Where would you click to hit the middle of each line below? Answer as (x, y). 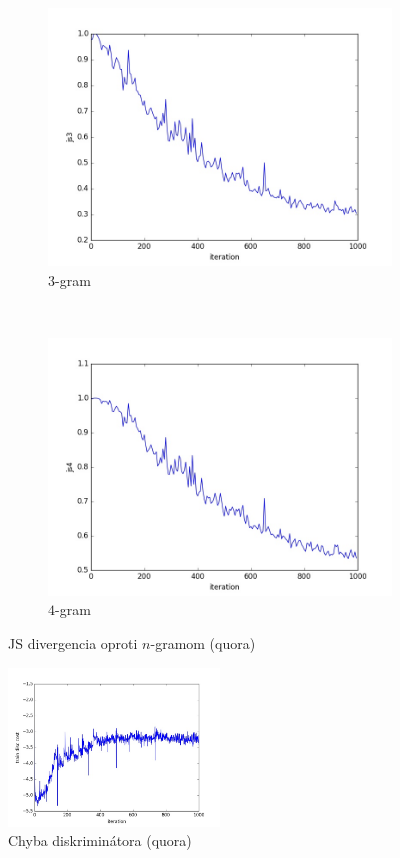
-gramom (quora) (203, 642)
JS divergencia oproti (73, 642)
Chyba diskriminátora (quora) (100, 840)
